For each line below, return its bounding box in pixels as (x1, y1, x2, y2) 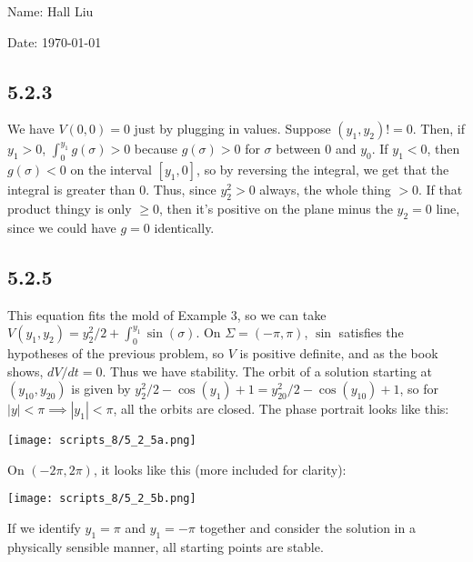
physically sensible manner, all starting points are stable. (7, 537, 324, 556)
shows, (7, 361, 44, 380)
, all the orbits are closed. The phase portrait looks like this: (113, 399, 449, 418)
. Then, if (412, 119, 465, 138)
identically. (154, 217, 215, 236)
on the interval (70, 160, 152, 179)
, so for (399, 379, 438, 398)
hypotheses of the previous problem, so (7, 343, 224, 362)
